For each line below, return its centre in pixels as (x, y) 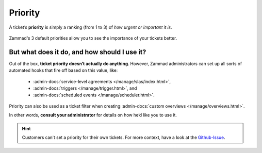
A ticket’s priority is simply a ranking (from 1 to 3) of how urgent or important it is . (90, 27)
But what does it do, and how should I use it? (78, 52)
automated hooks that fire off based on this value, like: (64, 70)
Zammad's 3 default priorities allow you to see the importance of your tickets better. (93, 38)
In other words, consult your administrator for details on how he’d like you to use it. (93, 115)
